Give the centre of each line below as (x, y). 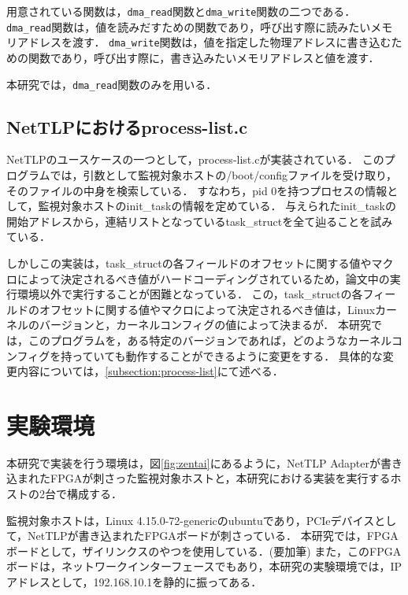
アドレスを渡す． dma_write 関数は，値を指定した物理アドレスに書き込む (204, 42)
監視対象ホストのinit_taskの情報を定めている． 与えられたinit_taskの (217, 206)
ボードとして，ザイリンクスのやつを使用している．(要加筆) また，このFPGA (204, 551)
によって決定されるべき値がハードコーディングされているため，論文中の (203, 278)
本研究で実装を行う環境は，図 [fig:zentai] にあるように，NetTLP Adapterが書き (204, 462)
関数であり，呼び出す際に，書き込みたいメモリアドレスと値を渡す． (204, 57)
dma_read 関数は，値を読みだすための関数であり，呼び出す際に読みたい (189, 26)
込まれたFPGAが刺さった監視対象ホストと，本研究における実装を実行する (198, 478)
